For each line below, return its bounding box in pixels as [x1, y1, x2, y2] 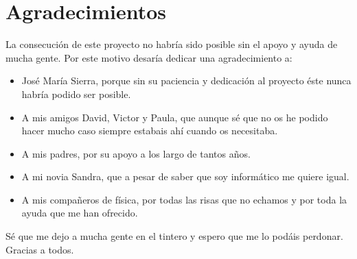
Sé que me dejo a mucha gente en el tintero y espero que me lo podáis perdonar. [5, 229, 343, 243]
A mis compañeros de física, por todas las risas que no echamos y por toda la [21, 192, 347, 206]
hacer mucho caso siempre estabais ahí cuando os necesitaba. [21, 123, 278, 138]
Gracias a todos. [5, 242, 74, 256]
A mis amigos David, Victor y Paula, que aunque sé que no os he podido [21, 110, 328, 124]
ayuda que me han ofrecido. [21, 206, 138, 220]
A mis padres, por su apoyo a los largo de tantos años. [21, 146, 251, 160]
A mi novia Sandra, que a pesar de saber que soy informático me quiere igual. [21, 169, 349, 184]
